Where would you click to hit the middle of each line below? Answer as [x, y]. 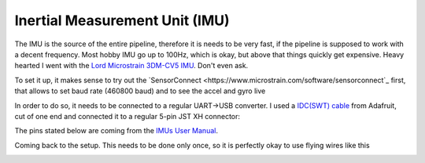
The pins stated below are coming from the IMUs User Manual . [116, 131]
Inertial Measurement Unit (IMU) [122, 20]
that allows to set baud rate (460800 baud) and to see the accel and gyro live [140, 91]
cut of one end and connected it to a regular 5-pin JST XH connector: [127, 116]
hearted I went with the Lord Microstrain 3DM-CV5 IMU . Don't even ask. [131, 66]
